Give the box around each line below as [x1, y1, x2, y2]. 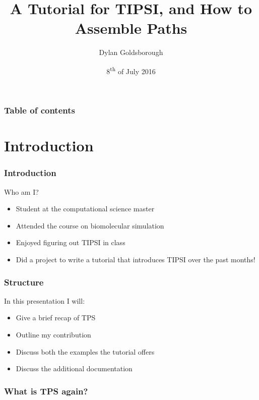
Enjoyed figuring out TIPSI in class [16, 237, 125, 248]
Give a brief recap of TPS [16, 312, 96, 323]
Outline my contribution [16, 329, 91, 340]
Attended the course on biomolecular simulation [16, 220, 164, 231]
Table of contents [4, 104, 75, 117]
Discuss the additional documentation [16, 363, 133, 374]
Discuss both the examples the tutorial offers [16, 346, 155, 357]
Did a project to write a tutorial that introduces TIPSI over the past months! [16, 254, 255, 265]
